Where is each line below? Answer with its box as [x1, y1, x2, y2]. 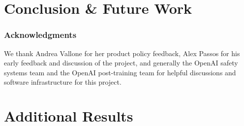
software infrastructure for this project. [4, 77, 122, 87]
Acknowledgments [4, 29, 77, 41]
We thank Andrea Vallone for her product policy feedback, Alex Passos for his [4, 48, 240, 58]
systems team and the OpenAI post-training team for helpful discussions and [4, 67, 236, 77]
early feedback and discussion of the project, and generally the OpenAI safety [4, 58, 238, 68]
